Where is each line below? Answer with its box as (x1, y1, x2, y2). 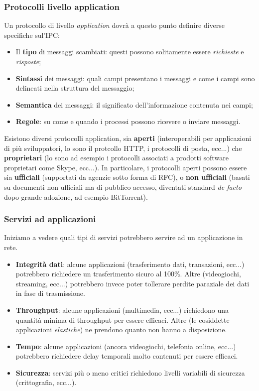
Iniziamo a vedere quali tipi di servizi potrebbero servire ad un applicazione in (4, 232, 243, 243)
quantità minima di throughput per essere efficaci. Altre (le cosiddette (15, 314, 230, 325)
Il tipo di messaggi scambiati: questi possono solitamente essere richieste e (15, 46, 244, 57)
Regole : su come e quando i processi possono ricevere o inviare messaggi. (15, 116, 241, 127)
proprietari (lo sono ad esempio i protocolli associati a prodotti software (4, 152, 229, 163)
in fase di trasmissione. (15, 288, 85, 298)
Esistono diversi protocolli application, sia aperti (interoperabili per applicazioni (4, 132, 252, 143)
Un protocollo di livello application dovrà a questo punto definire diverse (4, 20, 225, 30)
